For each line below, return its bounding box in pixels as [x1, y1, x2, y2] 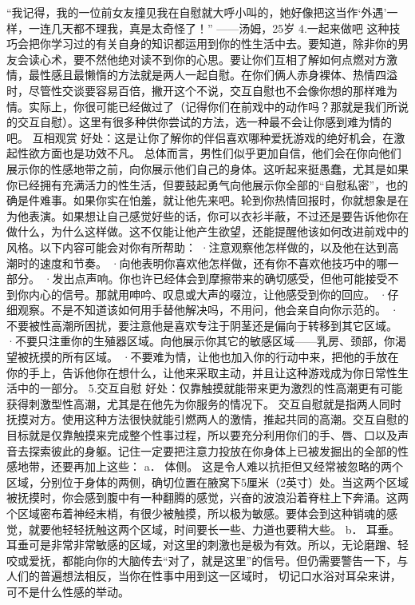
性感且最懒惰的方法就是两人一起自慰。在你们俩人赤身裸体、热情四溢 [39, 66, 397, 83]
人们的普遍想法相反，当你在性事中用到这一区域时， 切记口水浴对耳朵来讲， [6, 567, 401, 584]
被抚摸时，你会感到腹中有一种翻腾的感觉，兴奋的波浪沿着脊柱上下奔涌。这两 [6, 489, 409, 506]
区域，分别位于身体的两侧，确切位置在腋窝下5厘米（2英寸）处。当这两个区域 [6, 473, 409, 490]
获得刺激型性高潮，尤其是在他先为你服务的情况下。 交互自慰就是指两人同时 [6, 395, 401, 412]
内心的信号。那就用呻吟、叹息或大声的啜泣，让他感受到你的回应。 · [28, 285, 388, 302]
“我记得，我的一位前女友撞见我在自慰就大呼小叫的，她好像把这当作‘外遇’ [6, 4, 387, 20]
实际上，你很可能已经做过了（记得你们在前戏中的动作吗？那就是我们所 [28, 98, 397, 114]
